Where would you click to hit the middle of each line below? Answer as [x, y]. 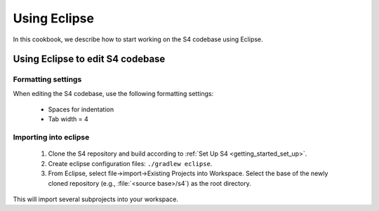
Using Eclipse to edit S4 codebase [89, 59]
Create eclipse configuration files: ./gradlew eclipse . [130, 163]
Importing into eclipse [51, 137]
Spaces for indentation [81, 109]
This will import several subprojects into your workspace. [96, 199]
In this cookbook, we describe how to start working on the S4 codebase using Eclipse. [138, 39]
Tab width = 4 [68, 119]
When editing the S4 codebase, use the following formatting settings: [113, 93]
